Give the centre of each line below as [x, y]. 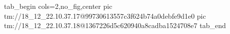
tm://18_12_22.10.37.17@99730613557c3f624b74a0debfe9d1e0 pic [105, 16]
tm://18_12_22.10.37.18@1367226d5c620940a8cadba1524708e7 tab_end [115, 25]
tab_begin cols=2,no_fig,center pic [58, 6]
